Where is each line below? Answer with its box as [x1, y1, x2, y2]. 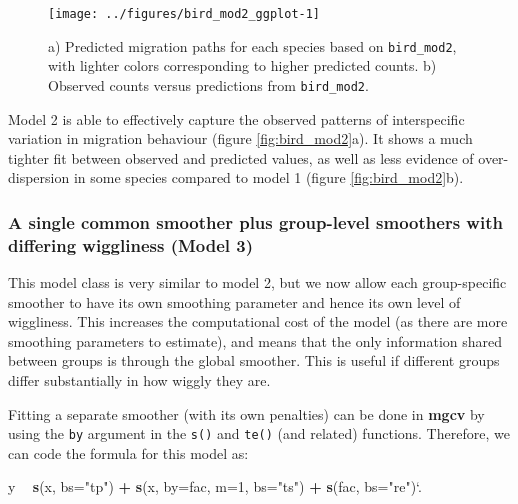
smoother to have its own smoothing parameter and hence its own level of [8, 291, 461, 312]
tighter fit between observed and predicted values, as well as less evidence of [8, 147, 474, 168]
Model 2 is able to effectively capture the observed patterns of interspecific [8, 108, 465, 129]
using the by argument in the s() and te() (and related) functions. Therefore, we [8, 423, 510, 444]
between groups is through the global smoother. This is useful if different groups [8, 350, 500, 371]
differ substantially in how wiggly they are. [8, 370, 271, 391]
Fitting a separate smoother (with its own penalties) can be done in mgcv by [8, 403, 485, 424]
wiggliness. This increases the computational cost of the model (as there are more [8, 311, 508, 332]
